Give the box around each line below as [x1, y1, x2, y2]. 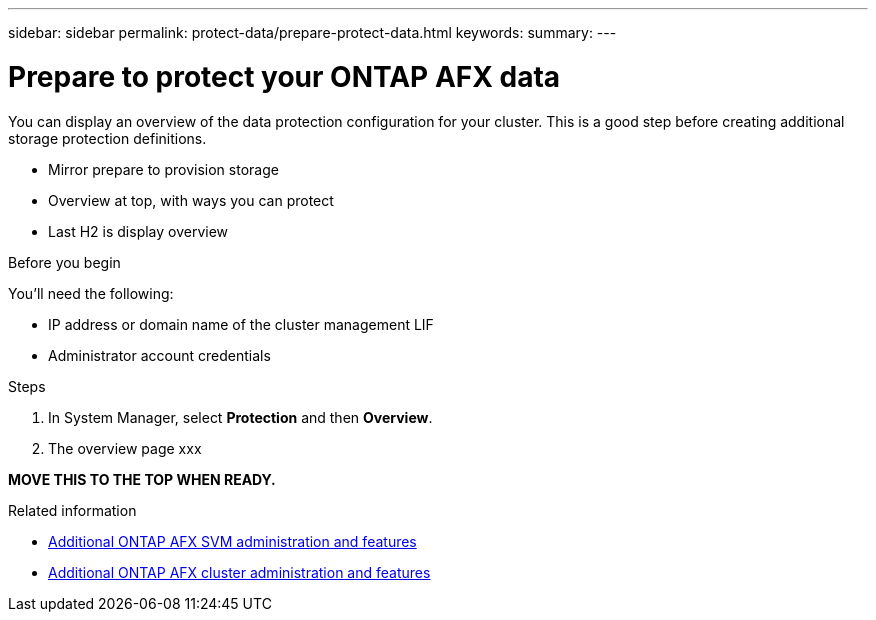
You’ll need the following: [8, 284, 174, 302]
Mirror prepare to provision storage [48, 160, 279, 178]
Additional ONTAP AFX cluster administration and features [48, 563, 431, 581]
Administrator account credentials [48, 346, 271, 364]
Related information [8, 501, 137, 519]
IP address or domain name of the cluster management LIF [48, 315, 434, 333]
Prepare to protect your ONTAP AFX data [8, 59, 561, 94]
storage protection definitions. [8, 129, 207, 147]
